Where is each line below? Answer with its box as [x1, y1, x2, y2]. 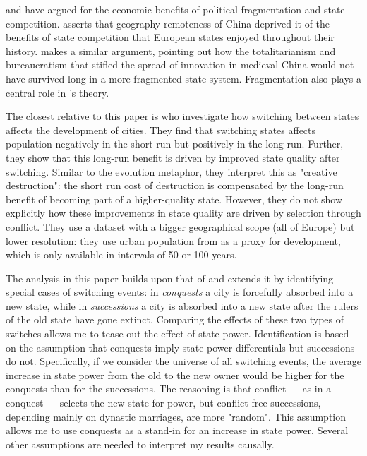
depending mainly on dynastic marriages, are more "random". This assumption [6, 409, 347, 424]
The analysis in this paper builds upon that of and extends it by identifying [6, 270, 334, 285]
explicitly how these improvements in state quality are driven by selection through [6, 205, 361, 220]
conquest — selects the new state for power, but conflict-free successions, [6, 395, 321, 410]
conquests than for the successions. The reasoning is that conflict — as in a [6, 381, 332, 396]
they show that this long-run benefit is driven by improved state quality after [6, 150, 340, 164]
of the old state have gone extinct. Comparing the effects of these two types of [6, 312, 344, 327]
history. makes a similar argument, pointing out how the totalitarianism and [6, 43, 336, 58]
